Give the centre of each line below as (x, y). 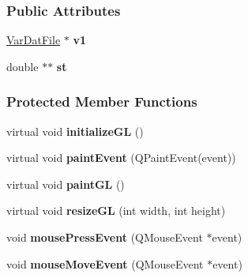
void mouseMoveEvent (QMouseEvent (105, 263)
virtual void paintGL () (66, 184)
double (23, 66)
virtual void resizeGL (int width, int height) (116, 210)
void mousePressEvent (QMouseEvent (105, 237)
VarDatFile (34, 40)
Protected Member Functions (102, 101)
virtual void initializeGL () (75, 131)
